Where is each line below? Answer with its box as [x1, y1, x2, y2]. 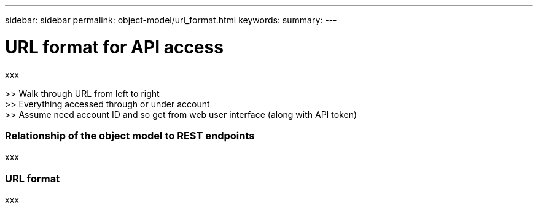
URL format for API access [5, 36, 224, 58]
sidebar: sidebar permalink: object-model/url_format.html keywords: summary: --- [5, 15, 337, 25]
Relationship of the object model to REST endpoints [5, 129, 255, 142]
